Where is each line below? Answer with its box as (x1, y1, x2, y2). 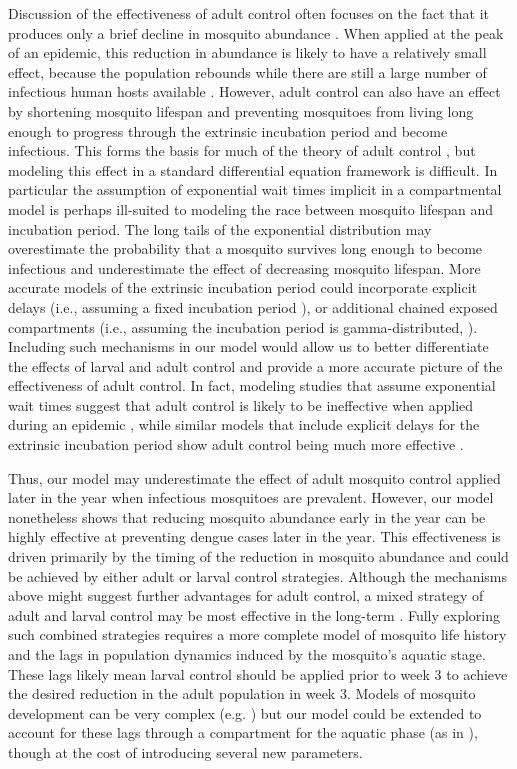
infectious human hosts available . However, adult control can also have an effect (8, 81, 501, 102)
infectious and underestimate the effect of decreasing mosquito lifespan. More (8, 257, 481, 278)
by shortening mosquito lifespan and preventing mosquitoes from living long (8, 100, 474, 121)
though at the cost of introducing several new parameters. (8, 741, 363, 762)
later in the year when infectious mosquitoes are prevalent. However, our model (8, 487, 494, 508)
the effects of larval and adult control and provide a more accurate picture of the (8, 355, 503, 376)
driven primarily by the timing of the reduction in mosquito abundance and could (8, 546, 509, 567)
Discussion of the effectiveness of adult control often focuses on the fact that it (8, 3, 490, 23)
